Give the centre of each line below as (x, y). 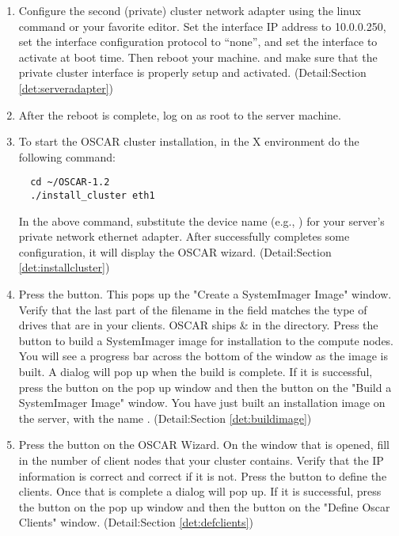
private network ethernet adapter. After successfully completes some (184, 236)
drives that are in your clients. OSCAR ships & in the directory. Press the (198, 325)
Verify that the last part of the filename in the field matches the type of (193, 309)
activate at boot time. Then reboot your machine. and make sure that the (198, 57)
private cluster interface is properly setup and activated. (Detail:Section (192, 72)
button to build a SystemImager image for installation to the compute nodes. (206, 340)
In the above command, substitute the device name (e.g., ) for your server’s (201, 220)
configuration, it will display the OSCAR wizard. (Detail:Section (175, 251)
